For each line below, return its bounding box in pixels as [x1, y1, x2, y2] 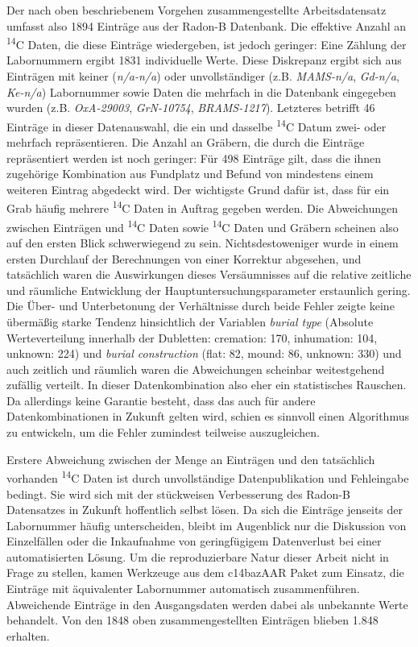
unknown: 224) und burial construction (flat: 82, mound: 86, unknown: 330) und [6, 345, 402, 362]
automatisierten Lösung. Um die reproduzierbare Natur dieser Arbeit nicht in [6, 548, 389, 565]
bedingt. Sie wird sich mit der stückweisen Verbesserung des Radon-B [6, 485, 350, 502]
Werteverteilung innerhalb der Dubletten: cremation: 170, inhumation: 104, [6, 329, 378, 346]
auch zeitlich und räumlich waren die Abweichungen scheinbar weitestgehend [6, 360, 385, 377]
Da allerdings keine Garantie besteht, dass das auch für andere [6, 392, 316, 409]
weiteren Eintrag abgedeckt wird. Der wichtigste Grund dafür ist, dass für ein [6, 180, 390, 197]
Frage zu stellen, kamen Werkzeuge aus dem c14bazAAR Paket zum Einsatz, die [6, 564, 404, 581]
